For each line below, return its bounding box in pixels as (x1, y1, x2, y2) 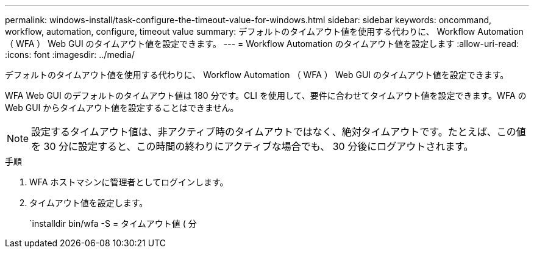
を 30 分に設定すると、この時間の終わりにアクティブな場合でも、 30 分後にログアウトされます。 (31, 140, 474, 152)
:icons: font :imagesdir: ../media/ (5, 49, 135, 60)
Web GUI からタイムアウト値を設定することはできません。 (5, 102, 239, 113)
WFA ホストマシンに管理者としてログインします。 (29, 177, 229, 187)
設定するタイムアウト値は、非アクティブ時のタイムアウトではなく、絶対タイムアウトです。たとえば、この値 (31, 126, 526, 138)
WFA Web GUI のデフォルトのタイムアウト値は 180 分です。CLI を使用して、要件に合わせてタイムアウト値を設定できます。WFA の (5, 90, 527, 101)
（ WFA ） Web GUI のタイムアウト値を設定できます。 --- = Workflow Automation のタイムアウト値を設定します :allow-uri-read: (5, 38, 519, 49)
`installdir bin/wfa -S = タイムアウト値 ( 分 (29, 218, 197, 229)
